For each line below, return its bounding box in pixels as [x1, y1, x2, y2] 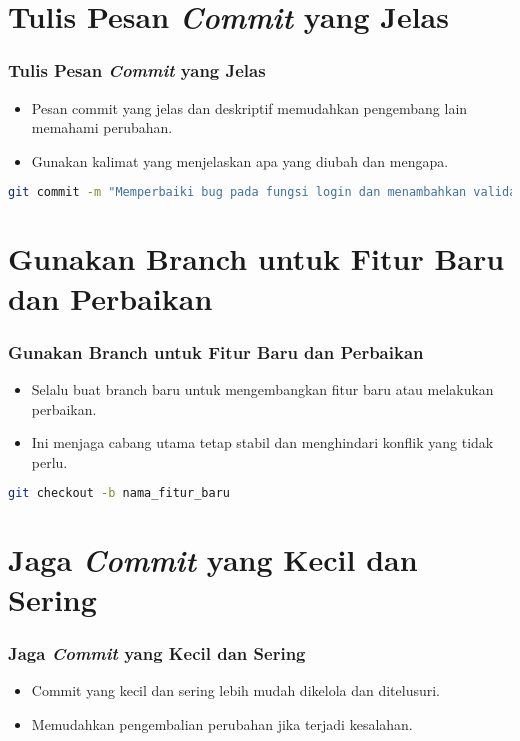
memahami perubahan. [31, 117, 173, 138]
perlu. [31, 451, 68, 472]
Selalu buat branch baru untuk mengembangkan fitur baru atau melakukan [31, 379, 494, 400]
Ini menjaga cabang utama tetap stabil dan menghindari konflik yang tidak [31, 432, 494, 453]
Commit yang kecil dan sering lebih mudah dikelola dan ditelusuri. [31, 680, 441, 701]
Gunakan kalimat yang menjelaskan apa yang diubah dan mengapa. [31, 150, 449, 171]
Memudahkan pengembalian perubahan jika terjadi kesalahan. [31, 713, 413, 734]
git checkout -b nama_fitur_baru [8, 486, 230, 501]
